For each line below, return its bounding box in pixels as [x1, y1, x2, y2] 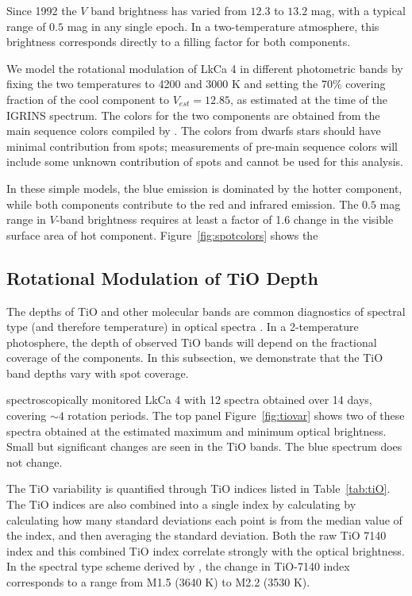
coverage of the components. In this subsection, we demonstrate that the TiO [6, 349, 383, 366]
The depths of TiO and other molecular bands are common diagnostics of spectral [6, 302, 406, 319]
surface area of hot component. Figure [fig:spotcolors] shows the [6, 226, 318, 243]
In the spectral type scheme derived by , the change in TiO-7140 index [6, 558, 350, 575]
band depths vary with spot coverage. [6, 364, 189, 381]
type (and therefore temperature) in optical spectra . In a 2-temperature [6, 318, 359, 335]
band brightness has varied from [90, 2, 247, 18]
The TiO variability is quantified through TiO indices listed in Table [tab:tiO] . [6, 480, 391, 497]
